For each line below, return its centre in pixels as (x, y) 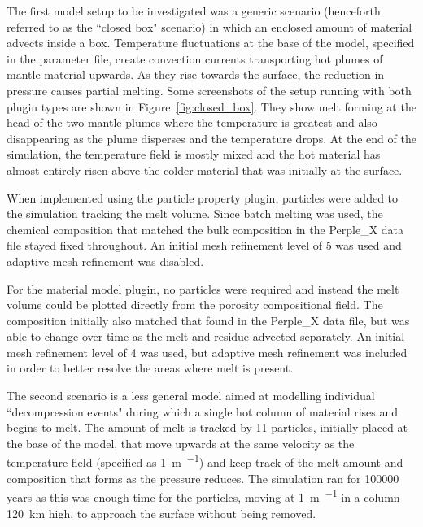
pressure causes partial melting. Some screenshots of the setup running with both (209, 90)
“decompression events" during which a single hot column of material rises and (203, 411)
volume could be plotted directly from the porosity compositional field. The (195, 305)
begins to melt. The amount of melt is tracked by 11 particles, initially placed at (207, 427)
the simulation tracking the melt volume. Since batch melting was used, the (195, 213)
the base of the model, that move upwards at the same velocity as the (181, 443)
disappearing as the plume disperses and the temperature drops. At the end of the (211, 138)
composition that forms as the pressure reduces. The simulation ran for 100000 (203, 478)
